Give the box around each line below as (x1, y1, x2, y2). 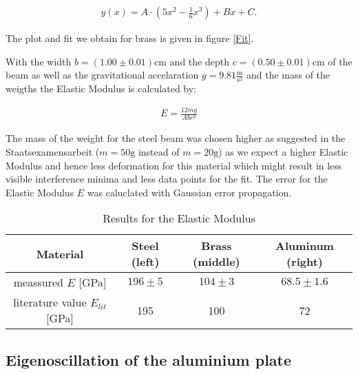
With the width (6, 54, 72, 68)
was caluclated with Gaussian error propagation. (87, 185, 292, 199)
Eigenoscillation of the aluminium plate (6, 349, 292, 370)
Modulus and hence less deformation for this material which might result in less (6, 158, 342, 172)
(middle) (193, 253, 240, 270)
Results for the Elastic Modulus (103, 210, 255, 227)
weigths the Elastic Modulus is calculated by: (6, 81, 197, 96)
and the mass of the (246, 67, 330, 82)
